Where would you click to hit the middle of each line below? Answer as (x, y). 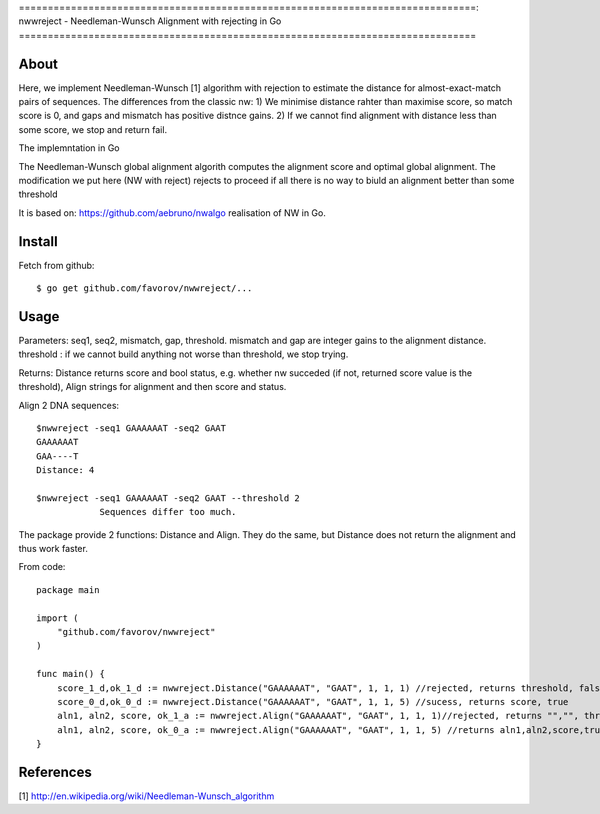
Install (38, 241)
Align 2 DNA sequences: (69, 405)
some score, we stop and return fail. (93, 129)
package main (68, 589)
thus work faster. (53, 549)
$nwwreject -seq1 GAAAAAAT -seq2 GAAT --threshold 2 (168, 498)
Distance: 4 (65, 470)
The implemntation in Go (69, 148)
